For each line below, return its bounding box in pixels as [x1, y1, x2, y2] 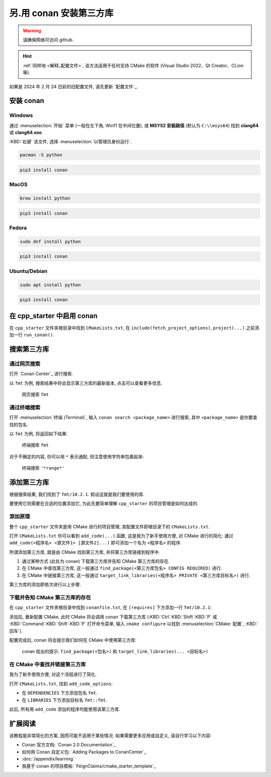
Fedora [9, 224, 27, 231]
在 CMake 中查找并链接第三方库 [9, 661, 86, 668]
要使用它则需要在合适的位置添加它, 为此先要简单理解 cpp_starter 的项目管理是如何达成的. [9, 501, 199, 507]
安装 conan [9, 96, 45, 105]
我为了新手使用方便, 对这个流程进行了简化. [9, 671, 97, 677]
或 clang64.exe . [9, 130, 43, 136]
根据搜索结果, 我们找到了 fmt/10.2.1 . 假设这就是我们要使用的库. [9, 491, 145, 497]
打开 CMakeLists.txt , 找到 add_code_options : [9, 681, 113, 687]
